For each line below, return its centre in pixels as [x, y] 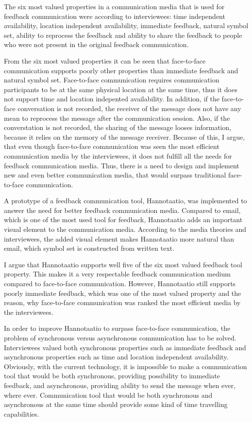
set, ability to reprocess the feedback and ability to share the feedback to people [123, 35]
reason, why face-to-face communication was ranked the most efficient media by [122, 302]
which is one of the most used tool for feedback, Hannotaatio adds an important [123, 219]
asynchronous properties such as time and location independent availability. [116, 357]
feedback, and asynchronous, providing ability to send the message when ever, [120, 385]
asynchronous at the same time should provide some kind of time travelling [116, 404]
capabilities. [22, 414]
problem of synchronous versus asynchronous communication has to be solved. [120, 338]
